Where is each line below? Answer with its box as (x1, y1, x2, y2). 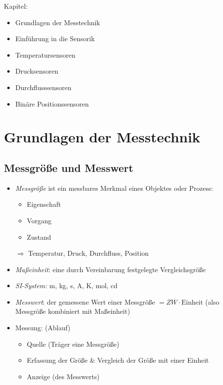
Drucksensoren (15, 66, 59, 76)
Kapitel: (4, 1, 28, 11)
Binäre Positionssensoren (15, 98, 89, 108)
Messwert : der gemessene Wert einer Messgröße (15, 296, 155, 307)
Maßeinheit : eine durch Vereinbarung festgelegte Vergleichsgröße (15, 264, 206, 274)
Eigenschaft (27, 199, 61, 209)
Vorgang (27, 215, 52, 225)
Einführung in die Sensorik (15, 33, 95, 44)
